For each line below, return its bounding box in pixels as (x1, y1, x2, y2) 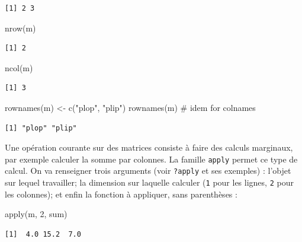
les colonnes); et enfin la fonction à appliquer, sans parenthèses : (5, 187, 237, 200)
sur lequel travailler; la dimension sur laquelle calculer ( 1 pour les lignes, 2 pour (5, 176, 294, 189)
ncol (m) (5, 61, 33, 74)
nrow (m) (5, 21, 36, 34)
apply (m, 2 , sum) (5, 208, 68, 220)
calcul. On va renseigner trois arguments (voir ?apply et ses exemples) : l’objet (5, 164, 291, 177)
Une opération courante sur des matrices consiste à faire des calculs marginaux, (5, 141, 293, 154)
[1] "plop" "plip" (5, 123, 77, 132)
